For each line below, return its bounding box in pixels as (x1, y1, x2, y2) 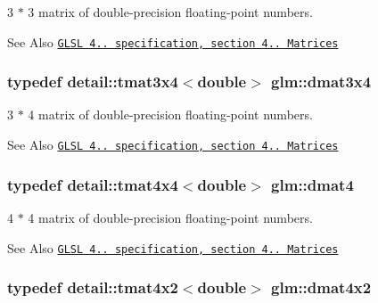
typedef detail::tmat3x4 (7, 70, 178, 93)
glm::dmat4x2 (271, 276, 372, 299)
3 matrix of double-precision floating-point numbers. (28, 3, 313, 20)
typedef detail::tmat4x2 (7, 276, 178, 299)
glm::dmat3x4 (271, 70, 372, 93)
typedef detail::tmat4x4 (7, 173, 178, 195)
